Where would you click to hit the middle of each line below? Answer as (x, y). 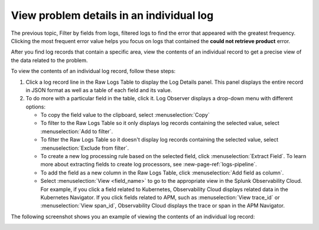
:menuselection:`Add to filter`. (77, 131)
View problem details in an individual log (112, 15)
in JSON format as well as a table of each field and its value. (99, 90)
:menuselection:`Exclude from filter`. (85, 148)
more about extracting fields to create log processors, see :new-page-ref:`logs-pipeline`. (149, 165)
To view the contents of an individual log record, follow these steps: (93, 71)
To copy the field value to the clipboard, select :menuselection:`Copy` (125, 115)
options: (36, 107)
